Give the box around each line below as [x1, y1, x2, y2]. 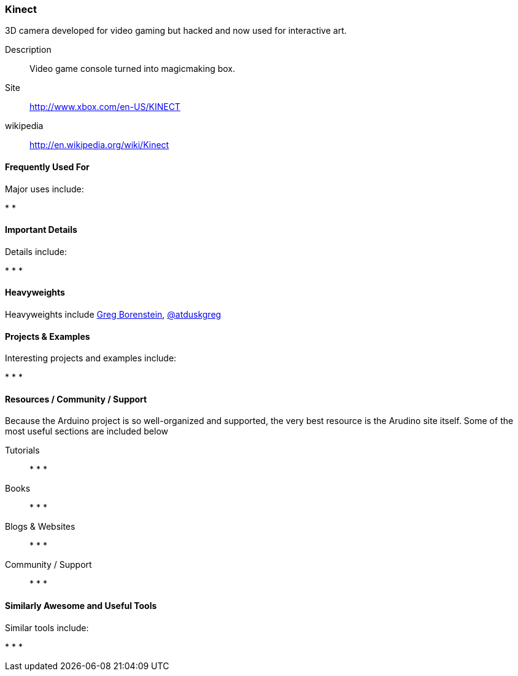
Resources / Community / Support [5, 393, 147, 404]
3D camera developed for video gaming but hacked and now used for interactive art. [5, 25, 347, 36]
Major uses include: [5, 183, 84, 194]
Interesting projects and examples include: [5, 353, 177, 364]
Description [5, 44, 52, 55]
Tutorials [5, 445, 40, 456]
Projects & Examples [5, 331, 90, 342]
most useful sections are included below [5, 426, 168, 437]
